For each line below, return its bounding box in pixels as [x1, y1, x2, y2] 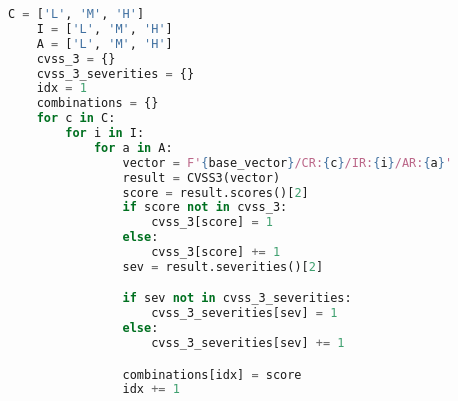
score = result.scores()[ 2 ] [122, 185, 309, 200]
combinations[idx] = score [122, 367, 302, 382]
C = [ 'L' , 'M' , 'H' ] [8, 7, 145, 21]
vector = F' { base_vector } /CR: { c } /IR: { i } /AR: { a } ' [122, 155, 453, 170]
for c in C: [36, 111, 116, 126]
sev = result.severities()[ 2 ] [122, 259, 324, 274]
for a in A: [93, 140, 173, 155]
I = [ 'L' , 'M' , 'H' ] [36, 21, 173, 36]
